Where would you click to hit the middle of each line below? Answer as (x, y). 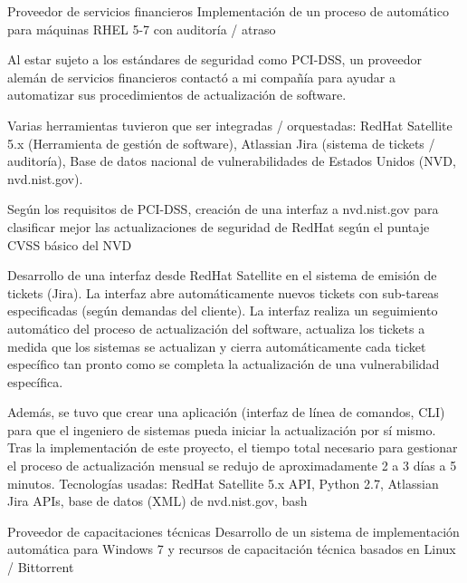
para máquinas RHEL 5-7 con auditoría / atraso (142, 29)
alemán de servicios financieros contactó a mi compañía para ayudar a (201, 77)
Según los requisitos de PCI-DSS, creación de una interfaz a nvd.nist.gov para (223, 209)
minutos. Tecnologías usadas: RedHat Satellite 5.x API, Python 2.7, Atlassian (223, 483)
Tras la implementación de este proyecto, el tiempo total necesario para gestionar (233, 447)
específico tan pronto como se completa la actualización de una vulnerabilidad (224, 364)
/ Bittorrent (41, 567)
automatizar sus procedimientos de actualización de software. (177, 95)
